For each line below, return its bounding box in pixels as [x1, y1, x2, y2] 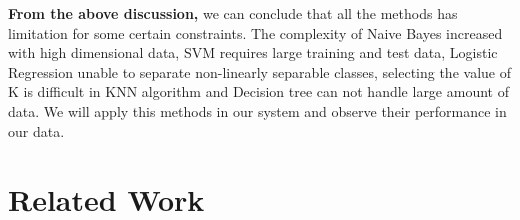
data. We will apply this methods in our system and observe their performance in [8, 100, 507, 121]
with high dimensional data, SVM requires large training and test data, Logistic [8, 42, 498, 63]
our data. [8, 120, 65, 141]
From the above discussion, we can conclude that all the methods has [8, 3, 458, 23]
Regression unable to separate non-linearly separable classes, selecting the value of [8, 61, 511, 82]
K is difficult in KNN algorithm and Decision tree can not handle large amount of [8, 81, 509, 102]
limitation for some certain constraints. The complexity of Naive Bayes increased [8, 22, 503, 43]
